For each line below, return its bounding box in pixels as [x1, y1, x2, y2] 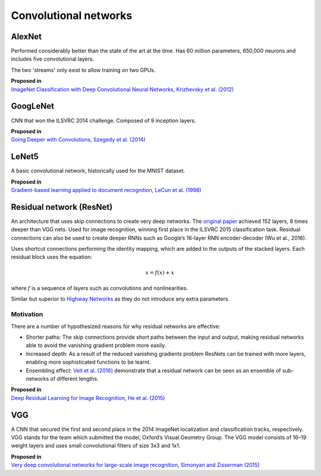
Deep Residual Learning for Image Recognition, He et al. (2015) [11, 394, 165, 401]
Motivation [11, 310, 43, 319]
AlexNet [11, 31, 42, 42]
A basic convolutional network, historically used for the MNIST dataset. [11, 167, 185, 175]
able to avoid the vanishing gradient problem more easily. [26, 342, 166, 349]
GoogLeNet [11, 101, 55, 111]
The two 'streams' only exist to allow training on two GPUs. [11, 66, 156, 74]
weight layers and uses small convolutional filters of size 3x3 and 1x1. [11, 442, 181, 449]
